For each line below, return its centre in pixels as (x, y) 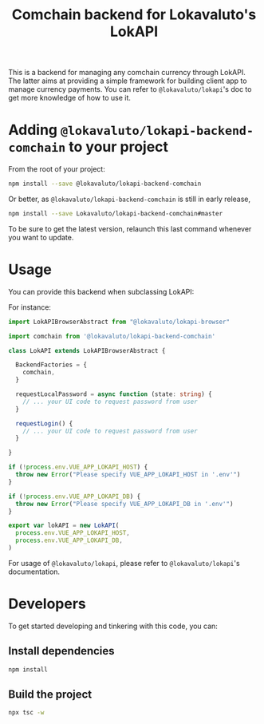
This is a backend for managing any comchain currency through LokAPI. (127, 73)
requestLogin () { (44, 423)
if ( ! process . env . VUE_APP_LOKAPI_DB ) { (75, 497)
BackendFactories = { (51, 365)
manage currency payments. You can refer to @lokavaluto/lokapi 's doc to (130, 89)
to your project (119, 147)
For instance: (30, 307)
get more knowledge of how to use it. (70, 98)
